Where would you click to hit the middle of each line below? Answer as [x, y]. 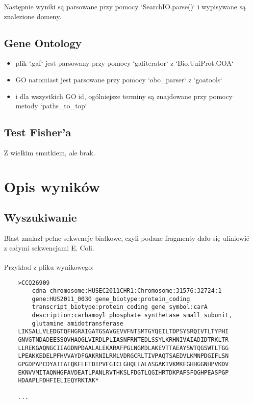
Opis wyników [52, 186]
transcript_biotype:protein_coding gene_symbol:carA [120, 307]
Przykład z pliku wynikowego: [49, 266]
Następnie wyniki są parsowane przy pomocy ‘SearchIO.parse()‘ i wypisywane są [125, 6]
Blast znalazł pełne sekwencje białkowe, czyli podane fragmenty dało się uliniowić [127, 238]
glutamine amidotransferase [78, 323]
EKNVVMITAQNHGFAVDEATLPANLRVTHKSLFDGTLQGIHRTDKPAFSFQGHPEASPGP [123, 372]
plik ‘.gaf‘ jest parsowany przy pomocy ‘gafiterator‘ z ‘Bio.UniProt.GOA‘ [125, 63]
